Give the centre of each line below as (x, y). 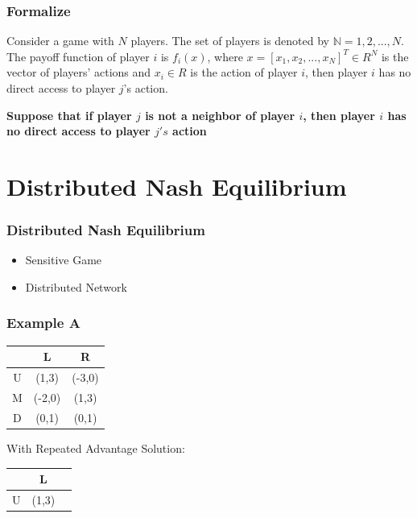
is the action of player (244, 72)
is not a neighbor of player (220, 115)
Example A (43, 323)
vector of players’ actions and (79, 72)
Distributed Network (76, 286)
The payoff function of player (78, 56)
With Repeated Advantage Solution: (96, 448)
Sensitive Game (64, 260)
